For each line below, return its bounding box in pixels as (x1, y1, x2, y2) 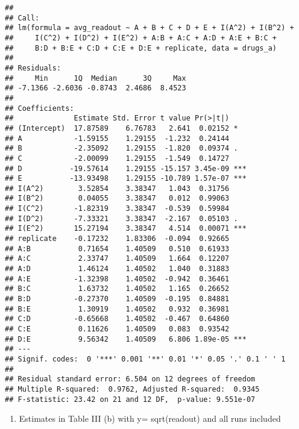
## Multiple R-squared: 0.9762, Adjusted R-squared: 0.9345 (5, 384, 260, 393)
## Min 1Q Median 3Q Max (5, 74, 186, 83)
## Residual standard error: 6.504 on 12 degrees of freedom (5, 375, 256, 384)
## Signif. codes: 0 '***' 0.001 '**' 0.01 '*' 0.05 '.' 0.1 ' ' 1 (5, 354, 286, 363)
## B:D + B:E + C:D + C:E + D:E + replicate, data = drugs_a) (5, 43, 277, 52)
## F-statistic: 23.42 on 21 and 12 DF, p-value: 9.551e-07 (5, 395, 256, 404)
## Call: (5, 13, 40, 22)
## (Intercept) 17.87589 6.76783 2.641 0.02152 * (5, 124, 238, 133)
